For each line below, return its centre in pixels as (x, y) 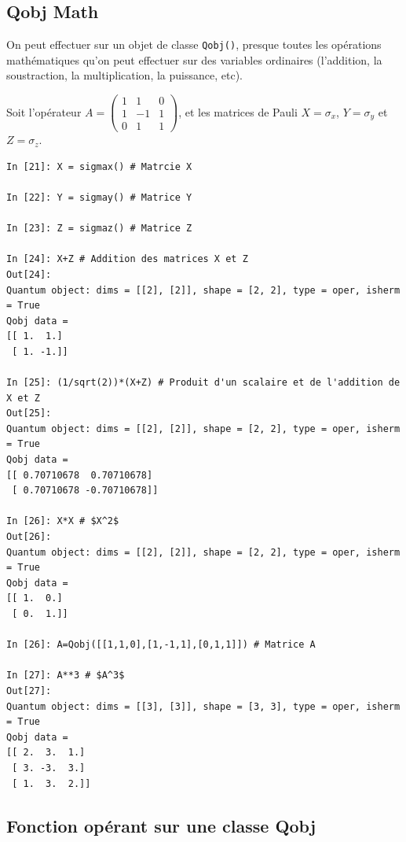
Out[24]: (29, 274)
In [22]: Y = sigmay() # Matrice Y (99, 197)
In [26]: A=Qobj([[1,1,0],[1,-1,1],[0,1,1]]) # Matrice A (161, 645)
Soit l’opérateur (44, 111)
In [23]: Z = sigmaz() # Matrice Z (99, 229)
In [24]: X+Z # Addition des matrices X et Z (127, 259)
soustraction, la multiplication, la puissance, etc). (124, 75)
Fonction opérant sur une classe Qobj (161, 825)
